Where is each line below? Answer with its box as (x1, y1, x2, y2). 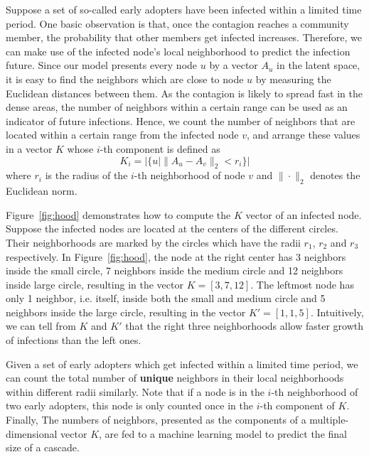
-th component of (260, 398, 335, 413)
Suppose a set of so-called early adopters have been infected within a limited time (6, 2, 362, 16)
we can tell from (6, 318, 76, 333)
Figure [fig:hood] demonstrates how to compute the (6, 207, 231, 222)
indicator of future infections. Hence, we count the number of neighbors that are (6, 113, 355, 128)
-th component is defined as (100, 141, 220, 156)
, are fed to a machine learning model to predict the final (99, 426, 347, 441)
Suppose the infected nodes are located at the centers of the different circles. (6, 221, 338, 236)
